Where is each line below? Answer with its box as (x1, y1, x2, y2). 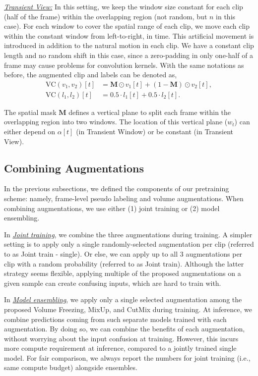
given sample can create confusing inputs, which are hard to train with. (4, 277, 221, 288)
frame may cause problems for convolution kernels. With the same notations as (4, 59, 244, 70)
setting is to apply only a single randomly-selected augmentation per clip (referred (4, 239, 254, 249)
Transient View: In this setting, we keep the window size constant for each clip (4, 1, 243, 11)
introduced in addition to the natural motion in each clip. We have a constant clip (4, 40, 254, 51)
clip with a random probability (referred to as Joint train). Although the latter (4, 258, 244, 269)
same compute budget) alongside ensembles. (4, 362, 137, 373)
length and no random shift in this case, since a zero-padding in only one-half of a (4, 50, 254, 60)
